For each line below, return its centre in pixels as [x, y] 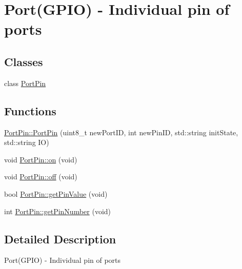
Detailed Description [60, 239]
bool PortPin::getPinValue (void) [56, 193]
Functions [30, 110]
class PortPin [25, 83]
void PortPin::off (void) [41, 177]
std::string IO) [27, 142]
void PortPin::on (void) [41, 159]
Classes [24, 61]
